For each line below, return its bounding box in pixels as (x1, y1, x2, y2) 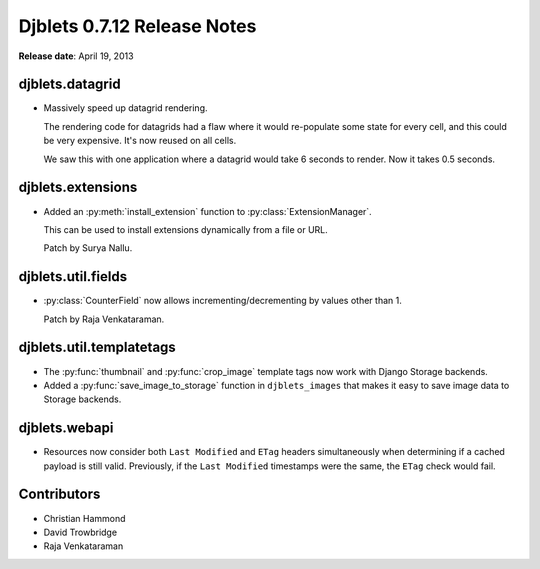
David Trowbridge (43, 526, 118, 538)
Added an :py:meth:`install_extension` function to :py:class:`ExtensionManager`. (43, 205, 372, 217)
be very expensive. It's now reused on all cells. (43, 135, 237, 147)
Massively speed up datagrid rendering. (43, 102, 209, 114)
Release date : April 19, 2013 (18, 50, 134, 62)
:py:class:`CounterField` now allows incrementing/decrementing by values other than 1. (43, 295, 402, 307)
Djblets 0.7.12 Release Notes (18, 15, 257, 37)
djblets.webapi (18, 420, 114, 437)
